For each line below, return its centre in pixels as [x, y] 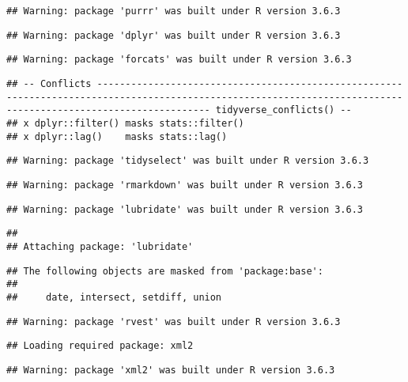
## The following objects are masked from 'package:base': [165, 271]
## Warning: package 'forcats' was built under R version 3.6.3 [179, 60]
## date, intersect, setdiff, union [114, 297]
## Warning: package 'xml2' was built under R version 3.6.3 [171, 370]
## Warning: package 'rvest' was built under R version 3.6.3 [174, 321]
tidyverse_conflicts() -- [283, 110]
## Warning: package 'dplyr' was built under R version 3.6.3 [174, 35]
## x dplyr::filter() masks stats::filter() [125, 123]
